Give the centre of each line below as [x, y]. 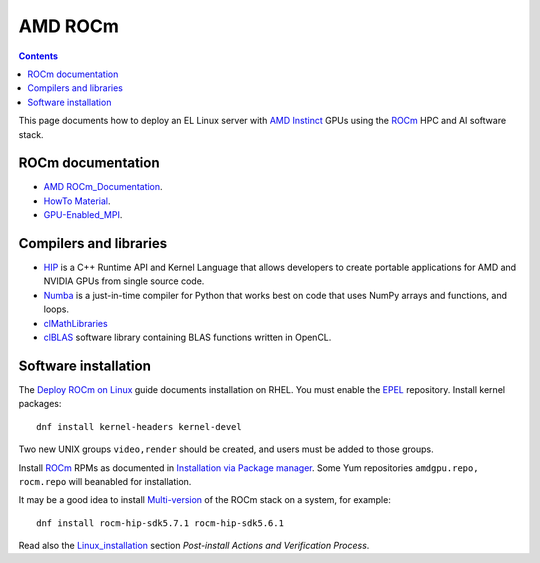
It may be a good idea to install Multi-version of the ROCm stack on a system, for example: [205, 500]
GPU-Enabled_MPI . [83, 215]
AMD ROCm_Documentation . [103, 187]
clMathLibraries [76, 323]
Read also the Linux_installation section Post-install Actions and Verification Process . [194, 546]
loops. [56, 309]
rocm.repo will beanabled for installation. [105, 481]
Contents [38, 56]
